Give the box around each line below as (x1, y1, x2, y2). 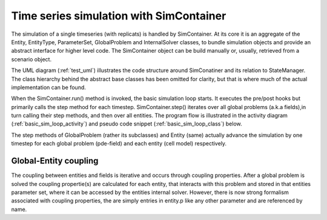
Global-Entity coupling (11, 156, 99, 166)
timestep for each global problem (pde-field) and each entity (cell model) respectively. (11, 140, 227, 147)
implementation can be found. (11, 84, 86, 91)
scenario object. (11, 55, 51, 63)
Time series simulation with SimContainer (11, 9, 226, 22)
